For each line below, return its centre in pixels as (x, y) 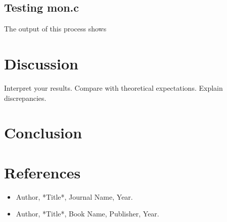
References (42, 172)
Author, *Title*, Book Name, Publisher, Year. (87, 214)
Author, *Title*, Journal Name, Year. (74, 196)
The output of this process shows (55, 29)
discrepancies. (25, 98)
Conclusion (43, 133)
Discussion (41, 63)
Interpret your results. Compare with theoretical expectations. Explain (113, 87)
